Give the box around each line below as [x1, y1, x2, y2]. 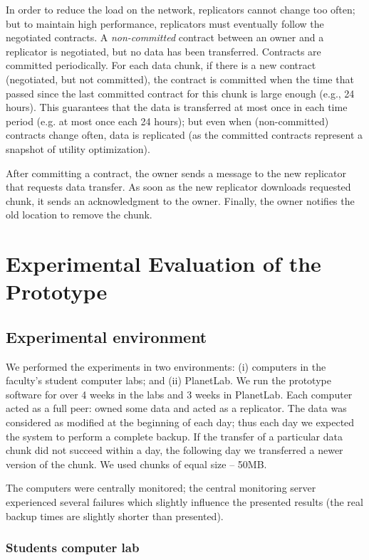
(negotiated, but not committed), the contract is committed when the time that [6, 71, 354, 86]
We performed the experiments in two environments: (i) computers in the [6, 359, 326, 374]
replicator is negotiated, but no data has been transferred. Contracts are [6, 43, 321, 58]
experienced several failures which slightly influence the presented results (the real [6, 495, 363, 509]
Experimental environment [6, 325, 207, 347]
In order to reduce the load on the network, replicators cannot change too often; [6, 2, 355, 16]
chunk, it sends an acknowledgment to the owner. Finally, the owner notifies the [6, 193, 355, 208]
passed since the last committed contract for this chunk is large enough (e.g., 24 [6, 85, 355, 100]
